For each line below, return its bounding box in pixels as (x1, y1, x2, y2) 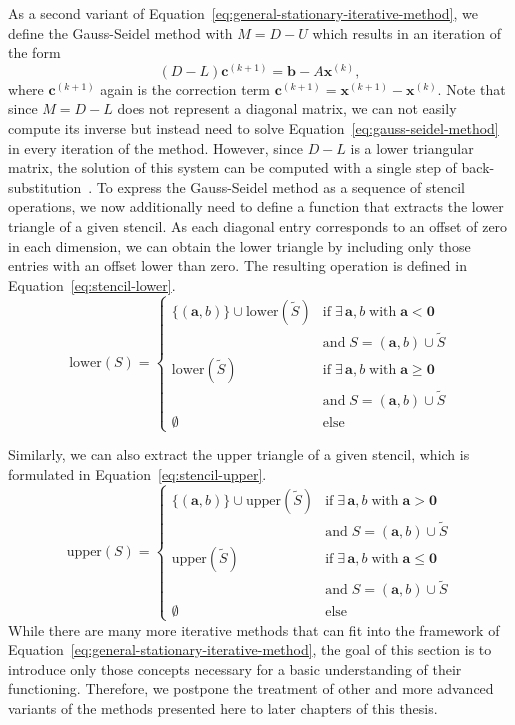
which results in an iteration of (312, 22, 501, 43)
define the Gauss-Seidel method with (8, 22, 233, 43)
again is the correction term (100, 78, 271, 99)
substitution (8, 176, 82, 197)
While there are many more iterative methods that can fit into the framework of (8, 619, 500, 640)
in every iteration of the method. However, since (8, 137, 303, 158)
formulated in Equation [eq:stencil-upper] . (8, 464, 267, 485)
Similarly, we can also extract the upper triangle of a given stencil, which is (8, 444, 470, 465)
